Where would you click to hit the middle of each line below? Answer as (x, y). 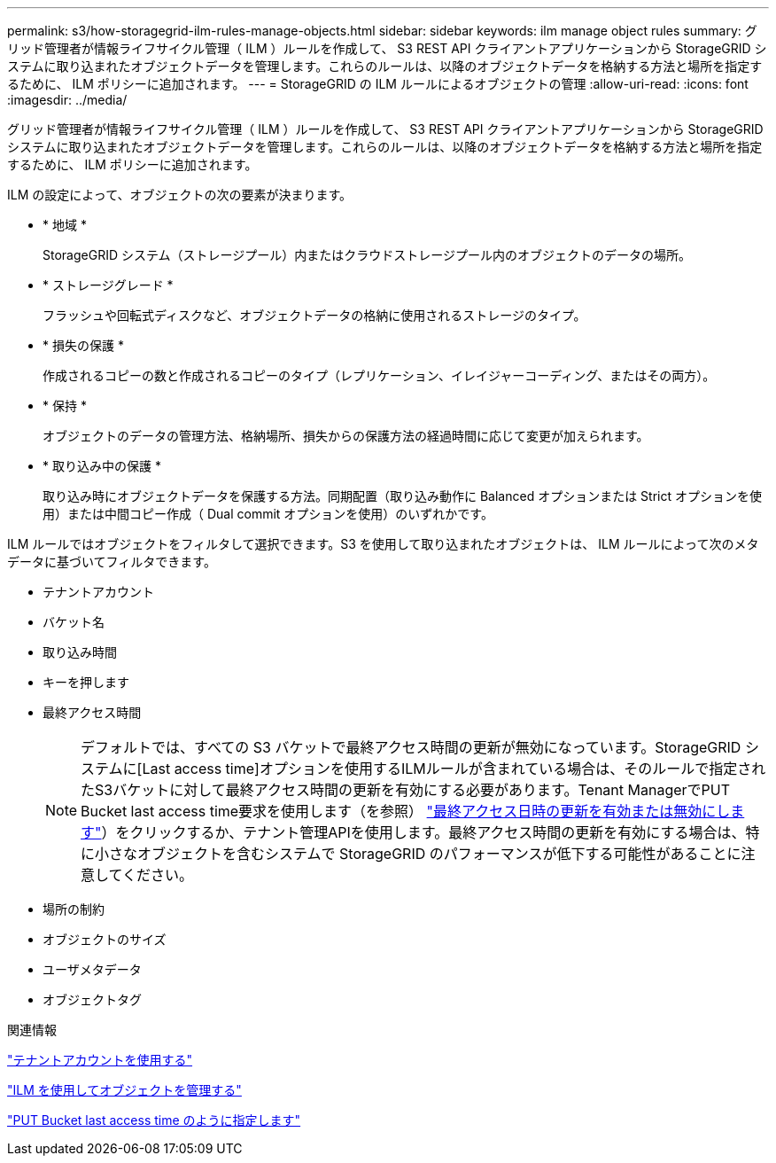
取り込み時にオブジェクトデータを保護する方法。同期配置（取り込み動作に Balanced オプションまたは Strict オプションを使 (402, 496)
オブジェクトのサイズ (105, 939)
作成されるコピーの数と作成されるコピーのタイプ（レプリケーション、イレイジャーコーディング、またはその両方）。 (379, 375)
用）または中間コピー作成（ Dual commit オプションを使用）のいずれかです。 (268, 514)
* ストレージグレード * (108, 285)
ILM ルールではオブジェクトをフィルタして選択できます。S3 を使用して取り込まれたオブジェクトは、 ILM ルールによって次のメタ (383, 544)
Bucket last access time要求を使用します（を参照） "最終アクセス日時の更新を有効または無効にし (406, 811)
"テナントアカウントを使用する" (100, 1060)
